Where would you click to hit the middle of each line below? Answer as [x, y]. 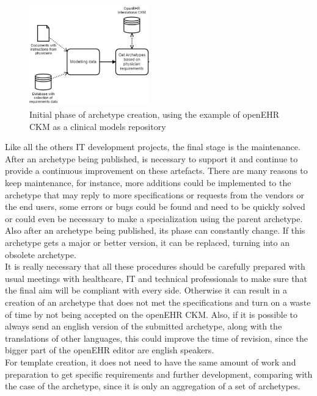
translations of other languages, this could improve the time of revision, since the [157, 338]
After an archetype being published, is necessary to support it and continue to [151, 158]
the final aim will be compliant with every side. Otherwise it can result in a [146, 290]
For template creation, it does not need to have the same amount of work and [151, 362]
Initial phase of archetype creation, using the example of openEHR [154, 114]
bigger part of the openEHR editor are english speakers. [110, 350]
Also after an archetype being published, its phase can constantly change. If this [155, 230]
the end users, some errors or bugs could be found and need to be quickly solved [155, 207]
